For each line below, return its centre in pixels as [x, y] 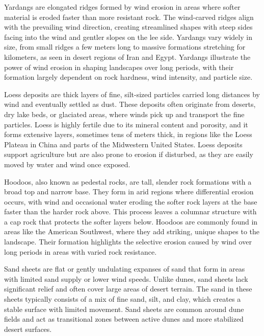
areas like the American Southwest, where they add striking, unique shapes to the [132, 231]
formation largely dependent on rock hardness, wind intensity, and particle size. [128, 77]
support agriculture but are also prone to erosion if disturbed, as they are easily [129, 154]
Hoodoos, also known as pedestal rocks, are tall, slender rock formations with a [128, 181]
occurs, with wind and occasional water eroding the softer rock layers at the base [131, 201]
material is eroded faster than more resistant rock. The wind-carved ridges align [129, 17]
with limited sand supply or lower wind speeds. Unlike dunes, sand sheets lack [126, 278]
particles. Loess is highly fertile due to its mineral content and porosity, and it [126, 124]
